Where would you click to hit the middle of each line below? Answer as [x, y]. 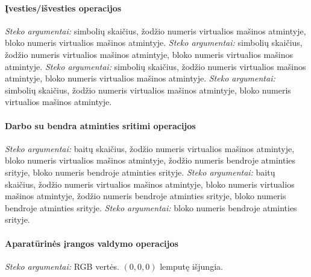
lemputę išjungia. [191, 266]
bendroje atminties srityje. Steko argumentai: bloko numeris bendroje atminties [151, 207]
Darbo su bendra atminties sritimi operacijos [100, 125]
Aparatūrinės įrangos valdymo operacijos [92, 243]
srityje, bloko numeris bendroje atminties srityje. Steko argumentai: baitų [140, 172]
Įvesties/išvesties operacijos [63, 8]
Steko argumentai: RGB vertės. [62, 266]
